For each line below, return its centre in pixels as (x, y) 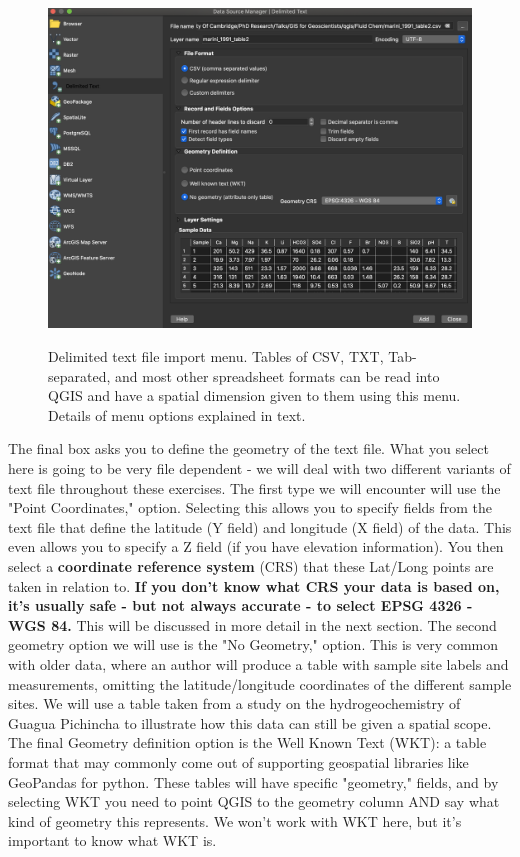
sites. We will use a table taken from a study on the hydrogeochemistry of (234, 703)
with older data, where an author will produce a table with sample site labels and (258, 663)
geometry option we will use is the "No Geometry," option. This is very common (253, 644)
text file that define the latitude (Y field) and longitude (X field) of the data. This (260, 526)
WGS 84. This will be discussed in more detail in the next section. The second (252, 624)
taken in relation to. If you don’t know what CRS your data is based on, (254, 585)
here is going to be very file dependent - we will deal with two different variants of (259, 468)
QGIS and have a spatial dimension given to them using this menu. (254, 395)
